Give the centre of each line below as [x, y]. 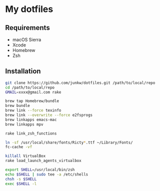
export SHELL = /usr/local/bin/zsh [40, 170]
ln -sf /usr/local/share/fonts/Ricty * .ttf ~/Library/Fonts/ [69, 142]
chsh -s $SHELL [21, 179]
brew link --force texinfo [33, 110]
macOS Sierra [27, 39]
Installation [23, 71]
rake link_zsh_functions [31, 133]
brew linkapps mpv [24, 124]
